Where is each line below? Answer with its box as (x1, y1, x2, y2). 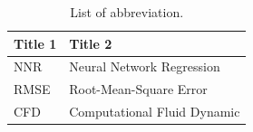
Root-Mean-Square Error (69, 80, 208, 99)
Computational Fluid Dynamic (69, 102, 240, 121)
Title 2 (69, 33, 112, 52)
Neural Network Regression (69, 57, 220, 76)
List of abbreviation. (70, 3, 184, 21)
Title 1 (14, 33, 57, 52)
